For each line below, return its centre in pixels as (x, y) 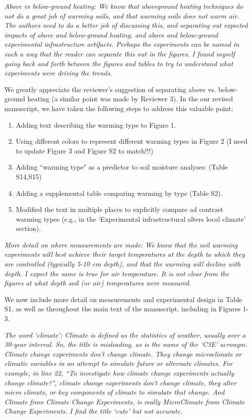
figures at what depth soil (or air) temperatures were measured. (98, 283)
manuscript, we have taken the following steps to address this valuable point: (119, 108)
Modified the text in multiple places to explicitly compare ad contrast (119, 209)
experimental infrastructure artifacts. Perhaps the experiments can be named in (122, 44)
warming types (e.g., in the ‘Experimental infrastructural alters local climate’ (131, 219)
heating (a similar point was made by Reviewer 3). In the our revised (130, 99)
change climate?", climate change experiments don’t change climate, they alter (120, 382)
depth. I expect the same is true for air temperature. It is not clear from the (117, 273)
